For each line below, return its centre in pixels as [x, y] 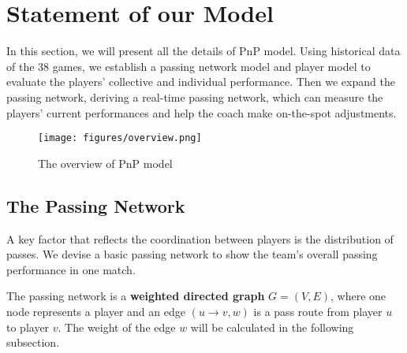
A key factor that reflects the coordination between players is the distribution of [200, 238]
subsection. [33, 342]
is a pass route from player [318, 311]
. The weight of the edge [117, 327]
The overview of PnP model [105, 163]
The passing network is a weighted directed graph [136, 296]
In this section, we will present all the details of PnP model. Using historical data [203, 51]
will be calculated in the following [272, 327]
